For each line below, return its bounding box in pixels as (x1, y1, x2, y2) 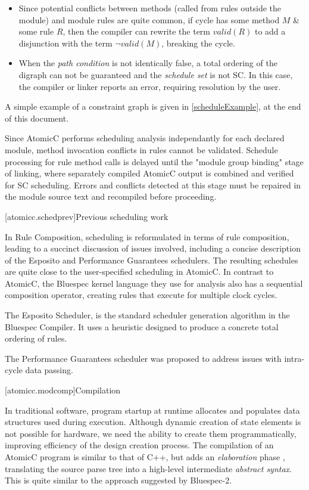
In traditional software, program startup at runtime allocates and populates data (5, 404, 300, 416)
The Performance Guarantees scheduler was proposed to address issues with (5, 352, 282, 364)
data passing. (25, 364, 73, 376)
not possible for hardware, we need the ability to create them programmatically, (5, 427, 296, 439)
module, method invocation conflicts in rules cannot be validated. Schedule (5, 143, 278, 156)
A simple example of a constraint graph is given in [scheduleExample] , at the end (5, 100, 301, 113)
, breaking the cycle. (161, 36, 235, 49)
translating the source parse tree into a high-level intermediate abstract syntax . (5, 462, 292, 475)
